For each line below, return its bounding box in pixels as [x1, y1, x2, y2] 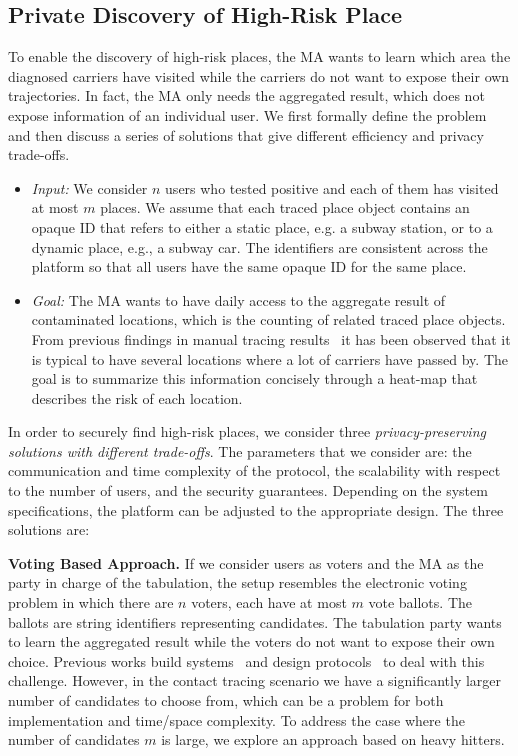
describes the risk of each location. [31, 387, 243, 408]
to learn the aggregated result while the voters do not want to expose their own [8, 631, 495, 652]
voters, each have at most [191, 592, 347, 613]
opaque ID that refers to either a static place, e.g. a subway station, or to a [31, 216, 493, 237]
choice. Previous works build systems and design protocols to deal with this [8, 650, 485, 671]
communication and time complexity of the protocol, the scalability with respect [8, 460, 501, 481]
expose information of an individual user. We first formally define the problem [8, 104, 487, 125]
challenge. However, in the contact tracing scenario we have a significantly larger [8, 670, 502, 691]
